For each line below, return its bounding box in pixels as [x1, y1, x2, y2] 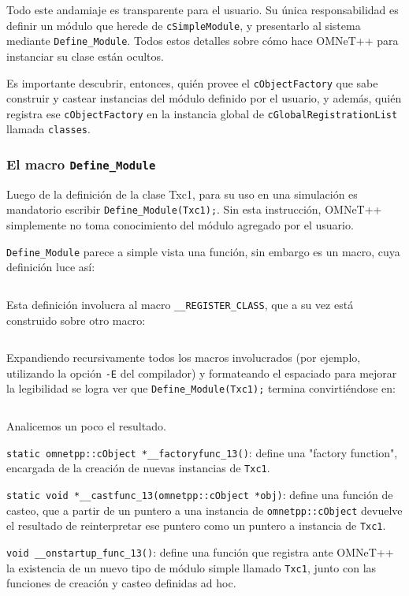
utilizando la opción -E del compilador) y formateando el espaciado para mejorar [6, 364, 397, 381]
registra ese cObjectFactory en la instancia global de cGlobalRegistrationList [6, 105, 398, 121]
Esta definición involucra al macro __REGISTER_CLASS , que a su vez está [6, 296, 354, 312]
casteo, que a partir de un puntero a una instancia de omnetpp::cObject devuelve [6, 501, 403, 518]
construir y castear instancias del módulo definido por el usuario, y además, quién [6, 90, 402, 106]
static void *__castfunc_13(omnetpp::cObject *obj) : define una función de [6, 486, 393, 502]
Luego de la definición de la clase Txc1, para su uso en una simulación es [6, 185, 358, 202]
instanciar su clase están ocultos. [6, 47, 164, 64]
